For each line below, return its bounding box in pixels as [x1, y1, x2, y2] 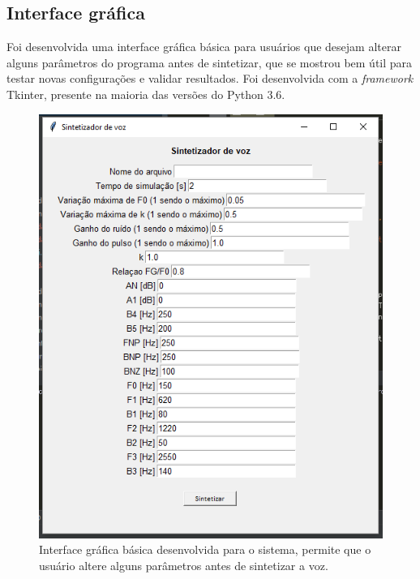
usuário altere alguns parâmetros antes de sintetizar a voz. [39, 556, 328, 573]
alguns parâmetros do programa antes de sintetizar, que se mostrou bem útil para [6, 54, 413, 71]
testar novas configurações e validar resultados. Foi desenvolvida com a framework [6, 70, 414, 87]
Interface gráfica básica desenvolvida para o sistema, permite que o [39, 541, 371, 558]
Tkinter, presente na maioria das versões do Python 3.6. [6, 85, 285, 102]
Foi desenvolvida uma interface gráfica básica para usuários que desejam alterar [6, 38, 401, 55]
